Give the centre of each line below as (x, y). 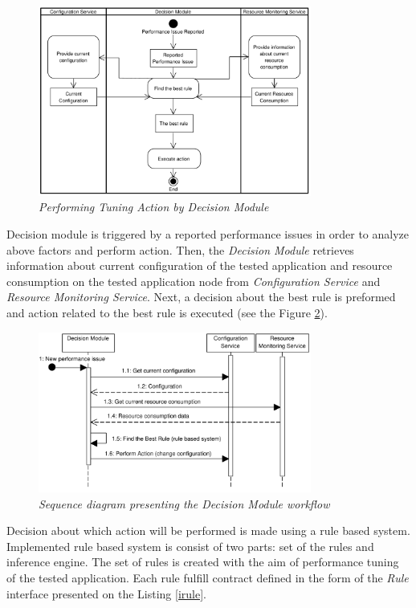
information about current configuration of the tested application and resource (200, 265)
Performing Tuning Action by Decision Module (154, 207)
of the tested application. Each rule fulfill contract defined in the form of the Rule (208, 577)
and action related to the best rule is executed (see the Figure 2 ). (167, 312)
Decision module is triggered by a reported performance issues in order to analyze (208, 234)
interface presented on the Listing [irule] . (106, 593)
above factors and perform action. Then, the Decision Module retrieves (180, 249)
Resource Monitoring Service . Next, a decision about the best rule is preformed (201, 297)
